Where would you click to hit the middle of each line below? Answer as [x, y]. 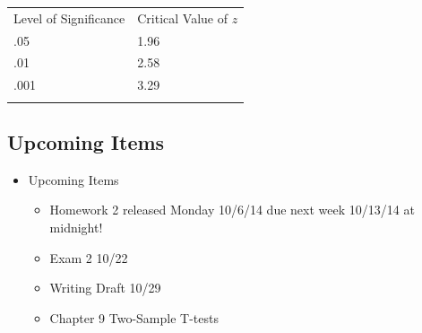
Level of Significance [69, 18]
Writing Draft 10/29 [105, 288]
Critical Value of [183, 18]
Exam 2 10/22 [89, 257]
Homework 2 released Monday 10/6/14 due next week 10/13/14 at [232, 210]
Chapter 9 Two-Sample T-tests [134, 317]
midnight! [76, 228]
